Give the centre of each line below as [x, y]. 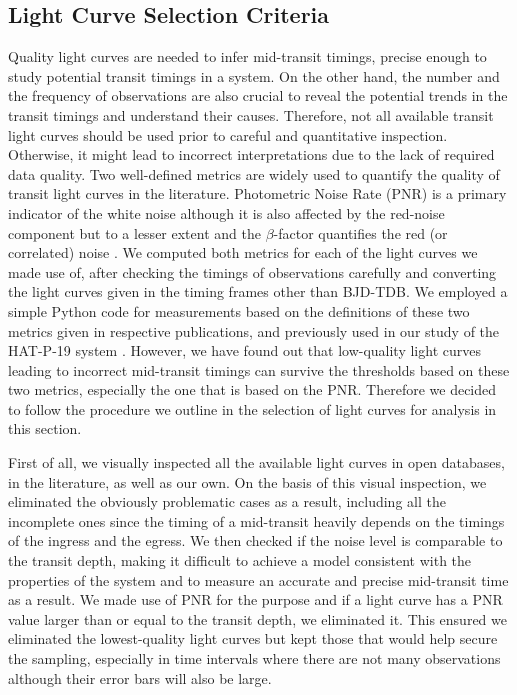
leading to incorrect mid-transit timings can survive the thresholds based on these [259, 369]
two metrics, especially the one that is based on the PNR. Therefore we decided [252, 389]
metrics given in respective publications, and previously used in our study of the [254, 330]
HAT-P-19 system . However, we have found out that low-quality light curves [244, 350]
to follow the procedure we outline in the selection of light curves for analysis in [252, 408]
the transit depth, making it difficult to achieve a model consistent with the [240, 560]
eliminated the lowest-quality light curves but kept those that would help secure [253, 638]
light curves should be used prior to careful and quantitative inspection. [228, 134]
